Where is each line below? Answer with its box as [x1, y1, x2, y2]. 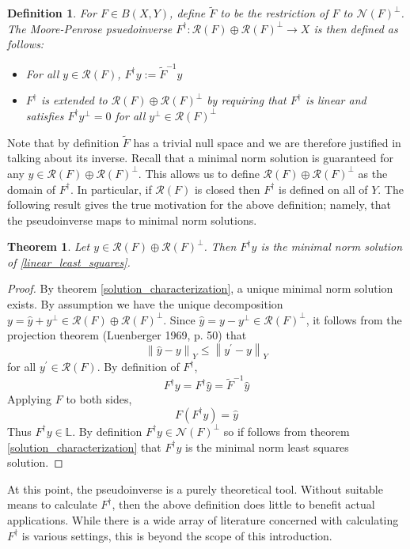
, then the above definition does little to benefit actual [112, 496, 375, 513]
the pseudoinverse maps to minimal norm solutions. [7, 211, 257, 228]
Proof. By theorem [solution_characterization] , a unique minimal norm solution [7, 280, 393, 297]
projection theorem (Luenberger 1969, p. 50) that [7, 327, 247, 343]
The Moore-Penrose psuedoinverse [7, 20, 173, 36]
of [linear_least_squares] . [7, 253, 131, 270]
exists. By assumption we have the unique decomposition [7, 296, 283, 312]
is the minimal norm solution [260, 238, 403, 255]
